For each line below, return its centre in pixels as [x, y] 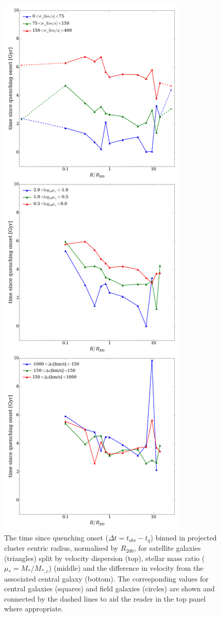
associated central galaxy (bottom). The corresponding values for [106, 578]
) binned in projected [184, 537]
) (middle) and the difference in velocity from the [126, 568]
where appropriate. [34, 609]
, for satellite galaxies [167, 548]
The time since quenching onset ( [56, 537]
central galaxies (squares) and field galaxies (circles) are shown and [109, 588]
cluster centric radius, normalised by [61, 548]
